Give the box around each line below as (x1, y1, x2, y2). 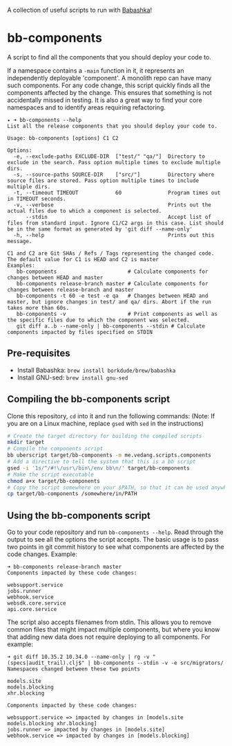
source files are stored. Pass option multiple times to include (7, 177, 199, 184)
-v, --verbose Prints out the (13, 201, 212, 208)
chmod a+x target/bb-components (7, 477, 100, 484)
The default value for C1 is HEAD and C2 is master (7, 256, 159, 263)
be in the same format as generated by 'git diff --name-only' (7, 225, 193, 233)
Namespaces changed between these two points (7, 666, 140, 673)
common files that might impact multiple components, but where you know (7, 625, 220, 634)
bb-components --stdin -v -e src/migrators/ (93, 659, 224, 667)
